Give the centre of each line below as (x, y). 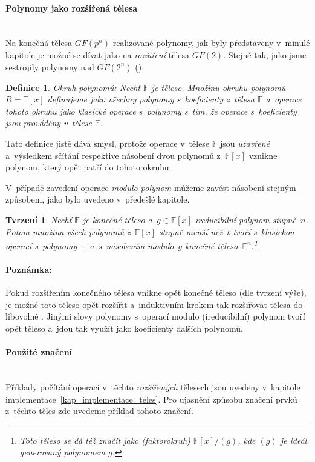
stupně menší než (191, 231)
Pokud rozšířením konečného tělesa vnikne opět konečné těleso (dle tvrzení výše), (156, 293)
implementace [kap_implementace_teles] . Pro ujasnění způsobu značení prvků (151, 399)
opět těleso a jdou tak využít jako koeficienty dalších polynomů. (124, 328)
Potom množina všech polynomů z (68, 231)
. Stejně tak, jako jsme (265, 54)
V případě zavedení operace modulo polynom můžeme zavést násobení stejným (151, 187)
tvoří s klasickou (264, 231)
